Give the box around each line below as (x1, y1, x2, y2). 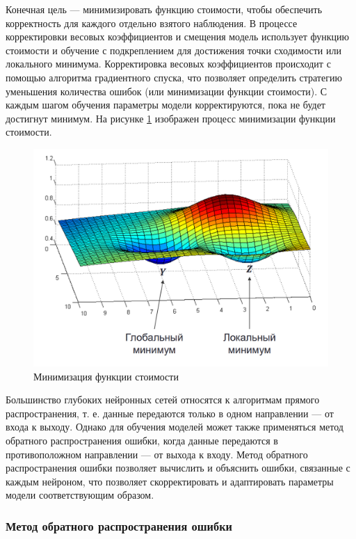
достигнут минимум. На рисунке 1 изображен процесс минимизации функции (6, 111, 336, 125)
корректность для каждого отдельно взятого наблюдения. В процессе (6, 15, 298, 30)
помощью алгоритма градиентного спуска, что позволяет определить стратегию (6, 70, 342, 84)
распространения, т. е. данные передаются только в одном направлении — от (6, 405, 334, 420)
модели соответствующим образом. (6, 488, 154, 502)
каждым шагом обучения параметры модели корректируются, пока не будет (6, 97, 325, 112)
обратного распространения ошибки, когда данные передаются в (6, 433, 278, 447)
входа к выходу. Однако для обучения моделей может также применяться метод (6, 419, 343, 434)
